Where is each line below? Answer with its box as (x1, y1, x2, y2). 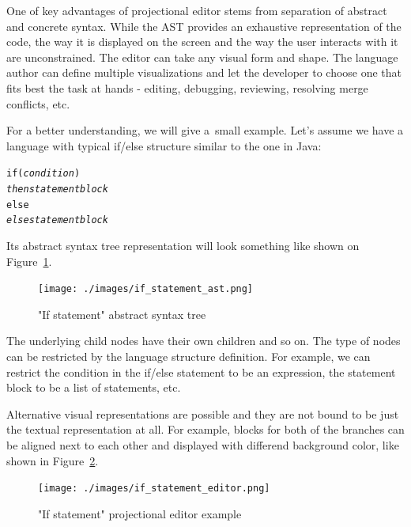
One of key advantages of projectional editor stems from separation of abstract (6, 2, 387, 18)
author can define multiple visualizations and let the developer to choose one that (6, 64, 402, 81)
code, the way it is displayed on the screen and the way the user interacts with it (6, 33, 398, 50)
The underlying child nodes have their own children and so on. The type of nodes (6, 332, 401, 349)
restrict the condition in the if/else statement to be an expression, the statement (6, 363, 396, 380)
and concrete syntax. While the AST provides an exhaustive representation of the (6, 17, 402, 34)
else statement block (6, 214, 108, 226)
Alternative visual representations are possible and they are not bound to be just (6, 405, 399, 422)
